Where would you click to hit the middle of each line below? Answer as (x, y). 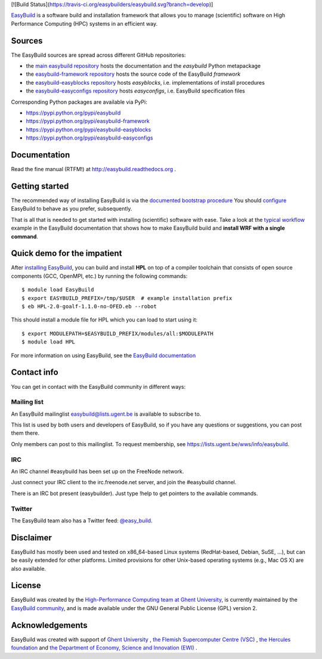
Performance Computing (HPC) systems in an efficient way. (84, 23)
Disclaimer (31, 538)
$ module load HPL (49, 342)
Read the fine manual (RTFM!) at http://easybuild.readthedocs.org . (94, 169)
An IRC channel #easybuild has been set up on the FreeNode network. (97, 471)
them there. (25, 433)
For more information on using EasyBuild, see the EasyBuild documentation (103, 355)
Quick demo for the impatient (66, 253)
